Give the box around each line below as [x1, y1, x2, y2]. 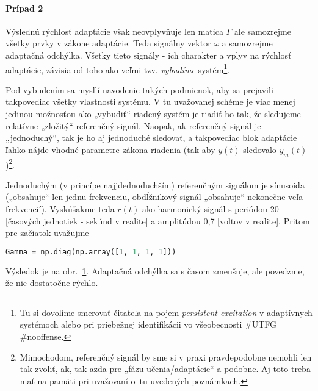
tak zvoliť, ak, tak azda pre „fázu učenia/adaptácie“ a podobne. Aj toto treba [20, 362, 311, 375]
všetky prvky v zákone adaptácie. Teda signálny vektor [5, 37, 211, 49]
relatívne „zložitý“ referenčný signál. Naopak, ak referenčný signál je [5, 119, 261, 132]
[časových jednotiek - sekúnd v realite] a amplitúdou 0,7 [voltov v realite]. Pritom [5, 214, 310, 227]
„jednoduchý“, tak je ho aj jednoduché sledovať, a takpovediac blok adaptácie [5, 131, 297, 144]
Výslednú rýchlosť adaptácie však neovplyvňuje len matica [5, 24, 223, 37]
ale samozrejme [234, 24, 291, 37]
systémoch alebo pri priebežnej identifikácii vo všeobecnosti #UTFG [20, 318, 277, 331]
